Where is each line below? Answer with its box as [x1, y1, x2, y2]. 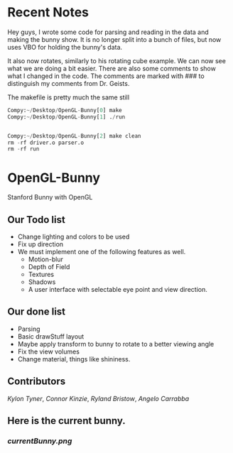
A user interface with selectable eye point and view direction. [28, 285, 207, 294]
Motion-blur [28, 255, 64, 263]
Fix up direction [17, 240, 64, 249]
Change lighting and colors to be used [17, 232, 130, 241]
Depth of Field [28, 263, 70, 271]
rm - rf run [7, 146, 40, 153]
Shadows [28, 278, 56, 286]
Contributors [7, 376, 66, 388]
